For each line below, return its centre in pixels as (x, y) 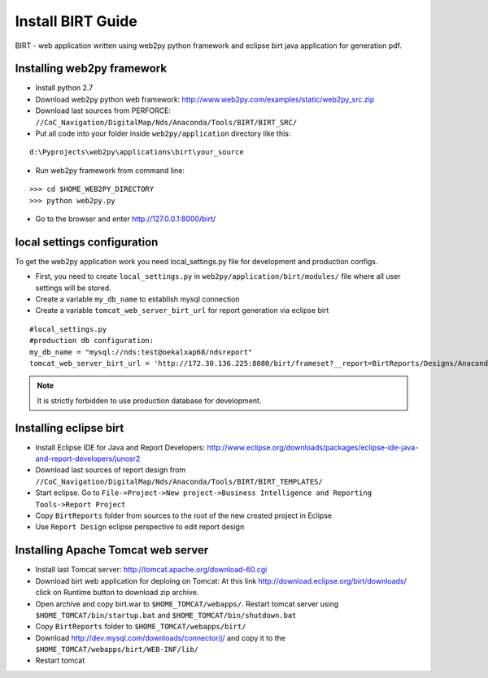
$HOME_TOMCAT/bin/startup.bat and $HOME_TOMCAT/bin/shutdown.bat (166, 615)
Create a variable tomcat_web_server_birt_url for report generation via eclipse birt (182, 311)
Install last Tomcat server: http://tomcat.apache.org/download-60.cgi (151, 570)
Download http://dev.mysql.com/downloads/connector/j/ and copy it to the (161, 637)
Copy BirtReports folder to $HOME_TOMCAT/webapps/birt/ (141, 627)
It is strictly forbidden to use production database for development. (149, 400)
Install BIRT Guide (76, 21)
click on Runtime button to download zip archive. (117, 593)
